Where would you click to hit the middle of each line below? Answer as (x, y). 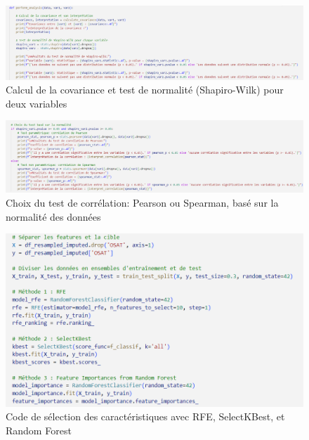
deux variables (37, 103)
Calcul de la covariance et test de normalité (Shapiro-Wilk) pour (145, 90)
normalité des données (53, 216)
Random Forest (39, 430)
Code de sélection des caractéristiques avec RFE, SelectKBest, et (145, 416)
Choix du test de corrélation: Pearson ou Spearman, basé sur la (142, 203)
